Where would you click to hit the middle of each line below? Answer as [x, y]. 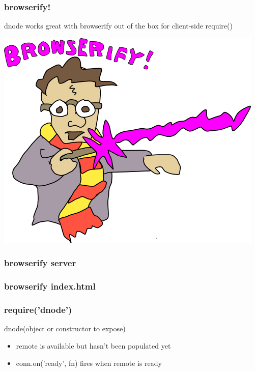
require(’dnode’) [38, 310]
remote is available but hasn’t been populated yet [93, 345]
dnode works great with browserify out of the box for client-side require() [118, 26]
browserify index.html [50, 286]
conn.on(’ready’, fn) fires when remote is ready [89, 363]
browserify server [40, 263]
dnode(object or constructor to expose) [65, 328]
